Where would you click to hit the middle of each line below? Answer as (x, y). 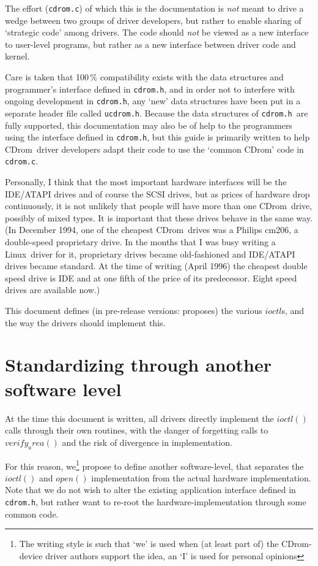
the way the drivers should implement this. (85, 322)
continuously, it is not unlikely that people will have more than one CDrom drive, (159, 206)
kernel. (17, 56)
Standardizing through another (139, 365)
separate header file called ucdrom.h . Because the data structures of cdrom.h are (157, 113)
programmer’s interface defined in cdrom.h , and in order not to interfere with (150, 89)
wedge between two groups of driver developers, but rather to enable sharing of (153, 20)
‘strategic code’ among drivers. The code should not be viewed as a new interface (157, 32)
